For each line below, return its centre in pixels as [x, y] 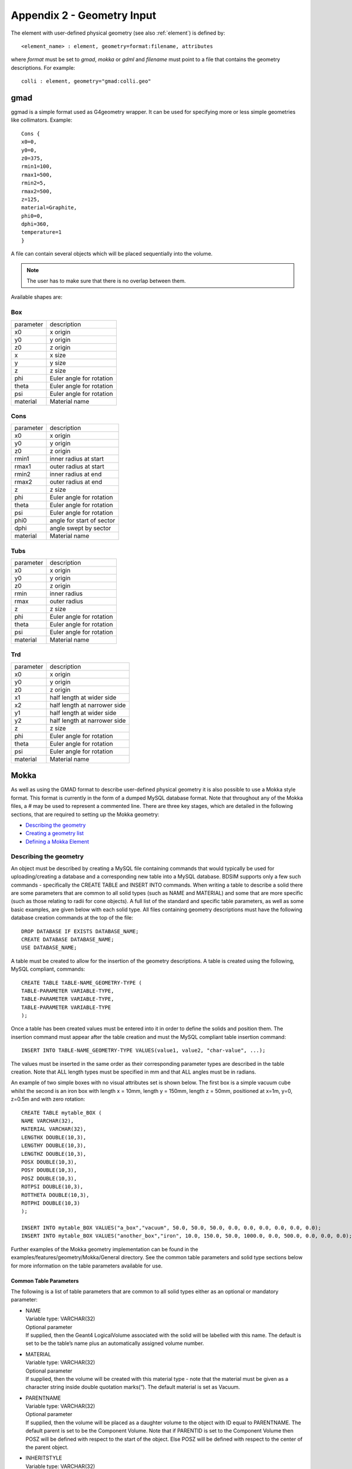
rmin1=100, [37, 167]
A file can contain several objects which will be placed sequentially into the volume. [112, 254]
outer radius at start [77, 467]
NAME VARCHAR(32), [48, 1121]
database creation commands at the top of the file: [72, 918]
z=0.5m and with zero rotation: [48, 1099]
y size [58, 363]
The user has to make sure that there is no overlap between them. [106, 281]
